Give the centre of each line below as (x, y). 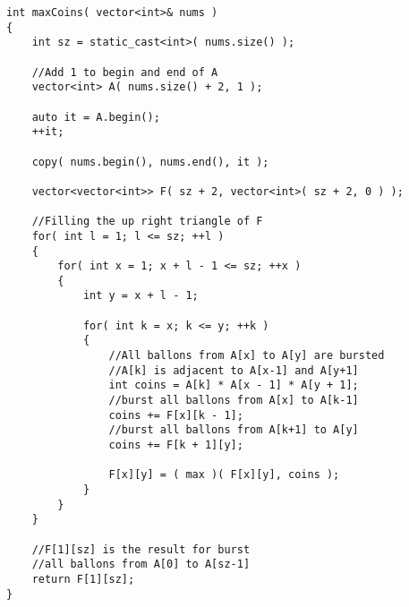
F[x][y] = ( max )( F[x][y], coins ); (224, 475)
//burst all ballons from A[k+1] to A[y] (234, 430)
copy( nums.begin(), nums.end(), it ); (150, 162)
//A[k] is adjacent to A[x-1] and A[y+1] (234, 370)
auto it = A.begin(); (96, 117)
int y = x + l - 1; (141, 296)
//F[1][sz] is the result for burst (141, 549)
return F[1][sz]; (83, 579)
